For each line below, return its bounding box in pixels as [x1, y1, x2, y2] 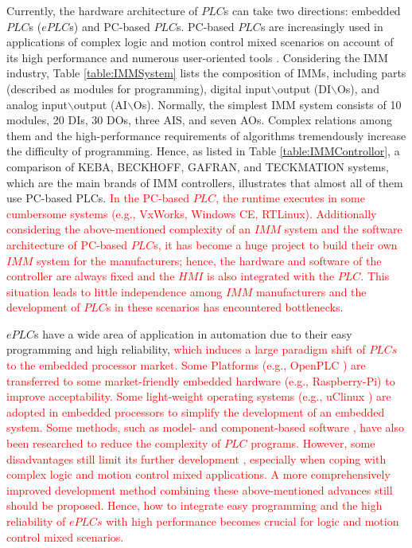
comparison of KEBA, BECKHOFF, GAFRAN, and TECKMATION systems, [6, 158, 389, 174]
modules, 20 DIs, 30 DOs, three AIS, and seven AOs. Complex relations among [6, 112, 393, 128]
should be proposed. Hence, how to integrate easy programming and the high [6, 497, 383, 514]
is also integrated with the [207, 268, 335, 284]
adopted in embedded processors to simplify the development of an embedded [6, 403, 385, 420]
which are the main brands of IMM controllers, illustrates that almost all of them [6, 174, 403, 190]
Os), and [336, 80, 379, 96]
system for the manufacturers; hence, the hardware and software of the [37, 252, 382, 268]
